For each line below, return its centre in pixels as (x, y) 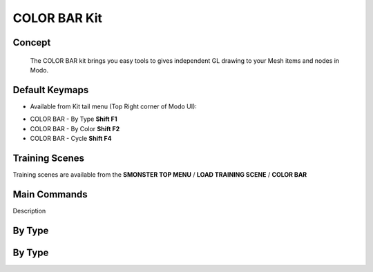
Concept (32, 42)
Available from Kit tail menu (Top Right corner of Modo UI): (113, 106)
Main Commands (50, 194)
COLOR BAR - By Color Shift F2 (75, 128)
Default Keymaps (51, 90)
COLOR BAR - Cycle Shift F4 (71, 139)
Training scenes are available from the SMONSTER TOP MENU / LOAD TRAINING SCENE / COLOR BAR (160, 174)
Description (29, 211)
